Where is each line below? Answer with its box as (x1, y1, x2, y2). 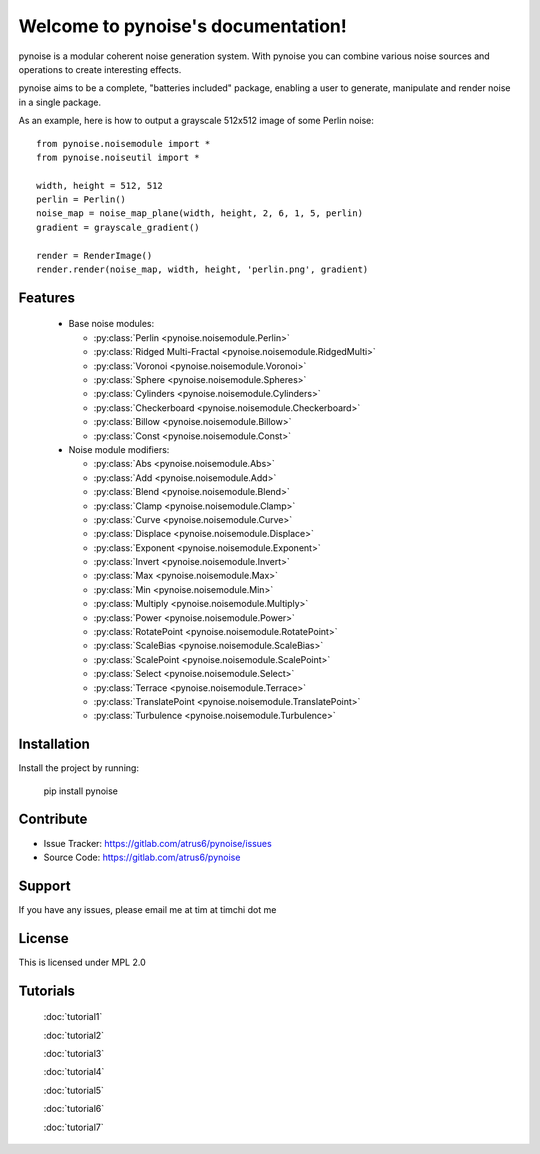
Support (18, 877, 71, 894)
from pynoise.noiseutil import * (36, 151, 200, 163)
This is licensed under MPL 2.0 (18, 956, 147, 968)
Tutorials (18, 982, 75, 999)
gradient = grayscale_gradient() (36, 221, 200, 233)
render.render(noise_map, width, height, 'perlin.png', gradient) (36, 264, 369, 275)
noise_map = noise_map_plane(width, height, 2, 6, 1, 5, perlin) (36, 208, 364, 219)
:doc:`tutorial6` (43, 1103, 105, 1115)
